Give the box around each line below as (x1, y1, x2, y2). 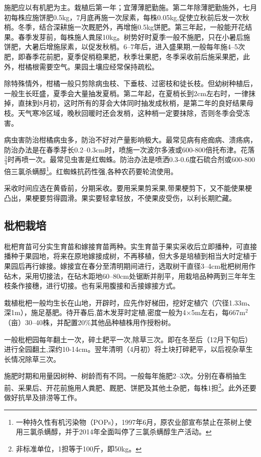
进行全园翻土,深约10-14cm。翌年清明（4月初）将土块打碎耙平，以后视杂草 (4, 344, 246, 354)
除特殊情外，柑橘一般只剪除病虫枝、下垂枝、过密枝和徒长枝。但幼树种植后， (4, 78, 257, 89)
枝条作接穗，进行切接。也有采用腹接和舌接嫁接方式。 (4, 280, 180, 291)
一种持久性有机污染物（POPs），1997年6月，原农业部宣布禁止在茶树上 (16, 416, 245, 427)
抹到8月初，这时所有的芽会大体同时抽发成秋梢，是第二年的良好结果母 (25, 98, 253, 108)
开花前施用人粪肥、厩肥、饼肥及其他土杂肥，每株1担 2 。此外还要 (46, 380, 256, 393)
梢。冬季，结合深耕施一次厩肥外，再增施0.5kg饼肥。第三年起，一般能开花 (4, 22, 245, 32)
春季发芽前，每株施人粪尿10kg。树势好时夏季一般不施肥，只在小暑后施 (18, 31, 250, 42)
